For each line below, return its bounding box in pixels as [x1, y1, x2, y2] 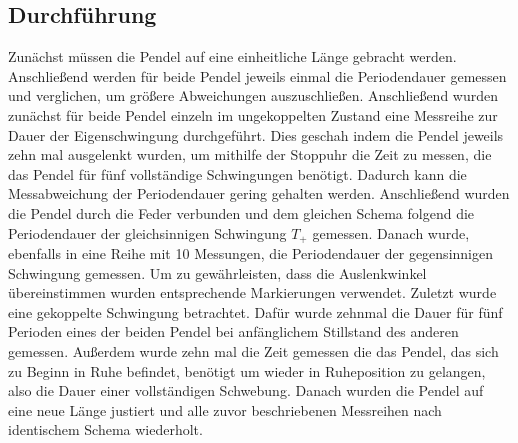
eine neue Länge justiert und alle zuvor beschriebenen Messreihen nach [8, 399, 442, 420]
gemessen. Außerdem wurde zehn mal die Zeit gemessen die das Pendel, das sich [8, 340, 499, 361]
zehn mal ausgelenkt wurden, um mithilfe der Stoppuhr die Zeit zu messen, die [8, 144, 492, 165]
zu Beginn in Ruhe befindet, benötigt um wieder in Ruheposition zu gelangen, [8, 360, 486, 381]
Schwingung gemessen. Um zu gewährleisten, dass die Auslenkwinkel [8, 262, 427, 283]
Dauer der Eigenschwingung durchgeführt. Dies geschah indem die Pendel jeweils [8, 124, 504, 145]
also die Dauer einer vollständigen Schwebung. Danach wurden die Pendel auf [8, 380, 484, 401]
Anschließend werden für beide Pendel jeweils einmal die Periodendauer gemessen [8, 65, 507, 86]
